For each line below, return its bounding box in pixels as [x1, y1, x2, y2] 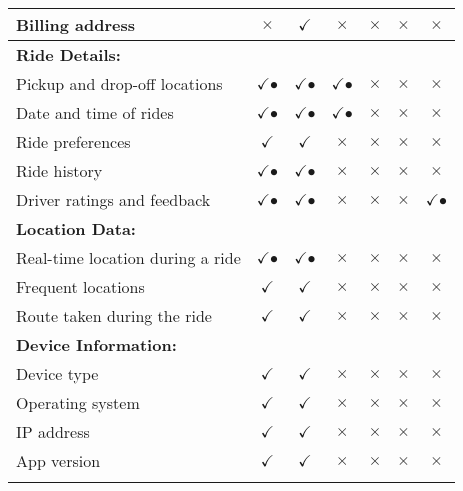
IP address [16, 420, 90, 443]
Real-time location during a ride [16, 246, 241, 269]
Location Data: [16, 217, 136, 240]
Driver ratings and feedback [16, 188, 211, 211]
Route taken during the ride [16, 304, 212, 327]
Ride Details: [16, 43, 121, 66]
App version [16, 449, 101, 472]
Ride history [16, 159, 103, 182]
